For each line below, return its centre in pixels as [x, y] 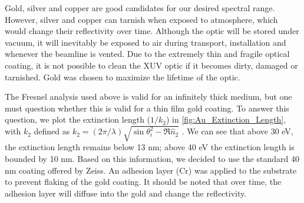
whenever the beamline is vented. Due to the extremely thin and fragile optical [147, 54]
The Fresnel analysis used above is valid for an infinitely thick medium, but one [148, 97]
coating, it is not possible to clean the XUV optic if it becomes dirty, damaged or [151, 65]
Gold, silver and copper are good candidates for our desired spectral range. [140, 8]
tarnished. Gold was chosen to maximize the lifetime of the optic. [123, 77]
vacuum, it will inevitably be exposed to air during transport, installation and [146, 42]
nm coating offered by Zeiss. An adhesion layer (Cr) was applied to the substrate [151, 170]
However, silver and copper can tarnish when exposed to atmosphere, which [141, 19]
